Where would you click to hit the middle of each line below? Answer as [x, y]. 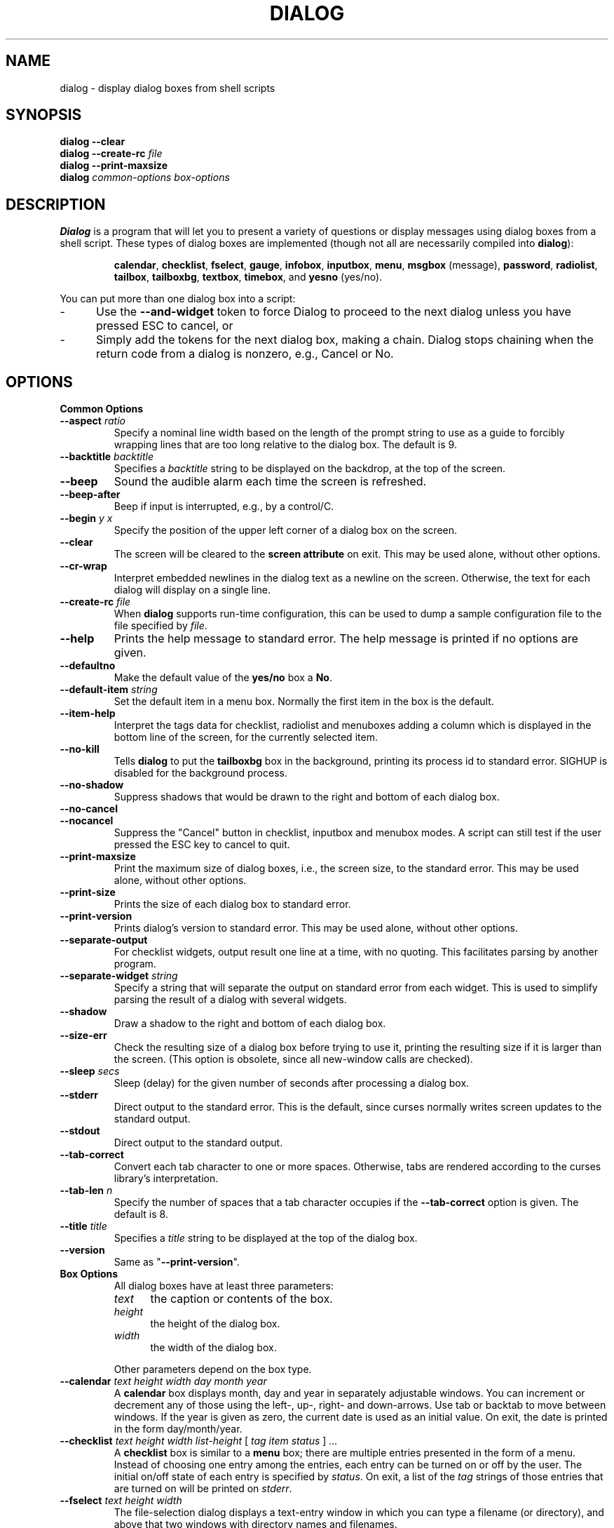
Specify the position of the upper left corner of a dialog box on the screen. [286, 530]
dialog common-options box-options [145, 177]
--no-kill [80, 749]
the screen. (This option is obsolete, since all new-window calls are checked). [293, 1059]
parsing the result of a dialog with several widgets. [230, 1000]
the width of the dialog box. [213, 1348]
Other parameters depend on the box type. [213, 1369]
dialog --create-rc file [111, 154]
